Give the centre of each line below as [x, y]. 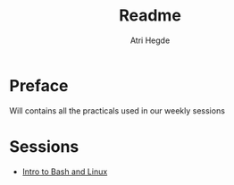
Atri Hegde [150, 40]
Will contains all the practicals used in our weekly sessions [117, 110]
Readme [150, 16]
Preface [39, 85]
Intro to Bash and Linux [65, 172]
